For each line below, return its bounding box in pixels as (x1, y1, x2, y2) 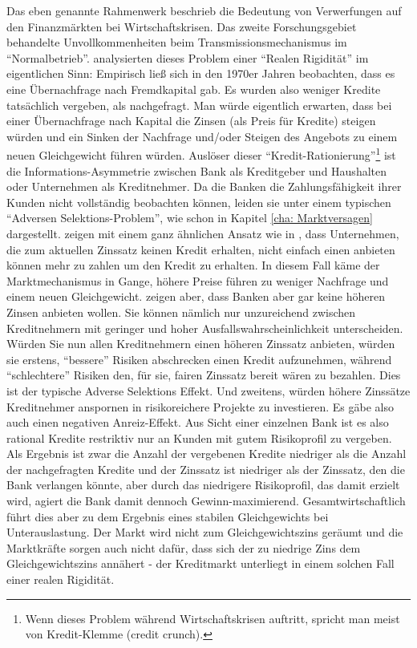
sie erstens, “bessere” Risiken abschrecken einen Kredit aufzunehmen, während (6, 350, 392, 367)
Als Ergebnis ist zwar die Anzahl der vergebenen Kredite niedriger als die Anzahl (6, 445, 407, 462)
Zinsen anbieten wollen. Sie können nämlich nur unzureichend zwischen (6, 303, 356, 320)
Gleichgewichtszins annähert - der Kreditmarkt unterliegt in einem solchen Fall (6, 555, 395, 572)
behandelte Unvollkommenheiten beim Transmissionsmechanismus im (6, 34, 347, 51)
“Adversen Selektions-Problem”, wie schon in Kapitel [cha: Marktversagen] (6, 209, 373, 226)
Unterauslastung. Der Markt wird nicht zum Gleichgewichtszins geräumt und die (6, 524, 403, 541)
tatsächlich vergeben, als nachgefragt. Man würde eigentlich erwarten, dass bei (6, 96, 392, 113)
